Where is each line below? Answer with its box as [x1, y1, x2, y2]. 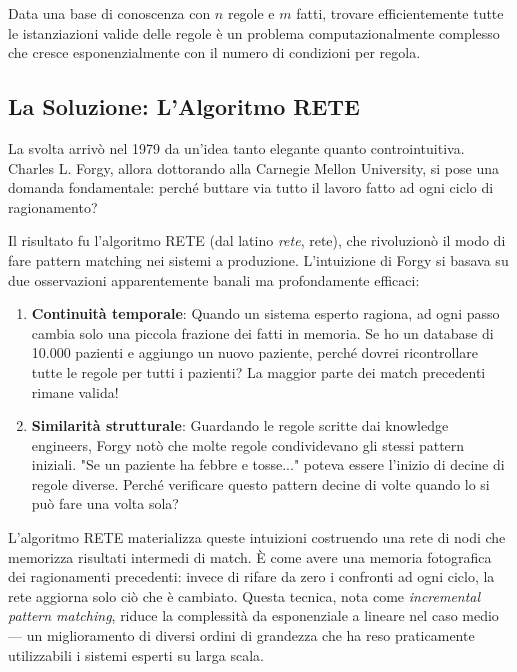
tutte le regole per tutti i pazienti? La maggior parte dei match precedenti [31, 361, 486, 382]
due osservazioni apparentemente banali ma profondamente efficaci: [8, 269, 420, 290]
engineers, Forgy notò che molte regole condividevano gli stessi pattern [31, 434, 465, 455]
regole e [227, 3, 275, 23]
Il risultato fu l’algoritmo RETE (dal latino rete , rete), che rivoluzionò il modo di [8, 230, 506, 251]
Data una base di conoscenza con [8, 3, 211, 23]
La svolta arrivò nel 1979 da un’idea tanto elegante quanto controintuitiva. [8, 137, 465, 158]
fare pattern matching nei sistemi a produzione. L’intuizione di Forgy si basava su [8, 249, 509, 270]
